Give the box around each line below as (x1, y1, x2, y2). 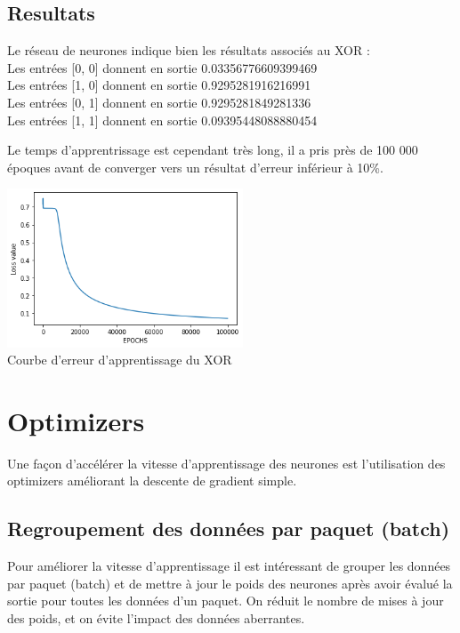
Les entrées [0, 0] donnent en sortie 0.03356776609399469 (7, 58, 318, 76)
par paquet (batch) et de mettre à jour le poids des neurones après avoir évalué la (7, 573, 453, 592)
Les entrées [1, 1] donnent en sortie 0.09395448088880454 (7, 110, 318, 129)
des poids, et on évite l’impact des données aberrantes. (7, 609, 305, 628)
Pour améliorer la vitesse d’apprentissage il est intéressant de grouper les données (7, 557, 451, 575)
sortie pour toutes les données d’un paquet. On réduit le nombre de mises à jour (7, 591, 444, 610)
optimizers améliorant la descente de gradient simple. (7, 471, 297, 490)
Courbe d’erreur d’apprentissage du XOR (7, 350, 232, 369)
